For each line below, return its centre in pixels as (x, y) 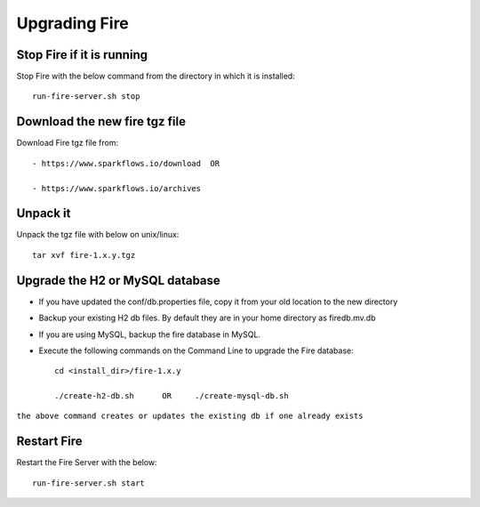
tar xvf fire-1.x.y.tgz (84, 255)
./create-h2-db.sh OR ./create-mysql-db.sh (172, 396)
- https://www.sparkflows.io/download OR (126, 163)
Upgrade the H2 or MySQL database (119, 280)
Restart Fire (49, 442)
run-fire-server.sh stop (86, 97)
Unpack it (44, 213)
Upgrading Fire (72, 23)
